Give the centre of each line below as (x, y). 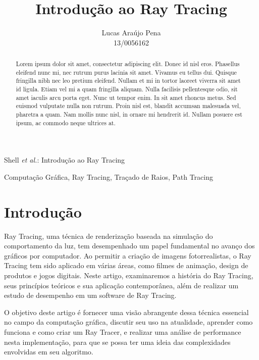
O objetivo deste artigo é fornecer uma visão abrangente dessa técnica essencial (126, 312)
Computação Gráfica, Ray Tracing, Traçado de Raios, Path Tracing (109, 176)
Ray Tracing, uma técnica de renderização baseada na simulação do (109, 236)
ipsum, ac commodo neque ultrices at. (66, 122)
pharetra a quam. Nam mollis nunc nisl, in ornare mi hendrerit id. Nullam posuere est (129, 114)
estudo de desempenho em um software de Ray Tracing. (90, 295)
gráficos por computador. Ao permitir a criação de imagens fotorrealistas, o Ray (128, 255)
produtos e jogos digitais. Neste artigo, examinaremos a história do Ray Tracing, (129, 275)
